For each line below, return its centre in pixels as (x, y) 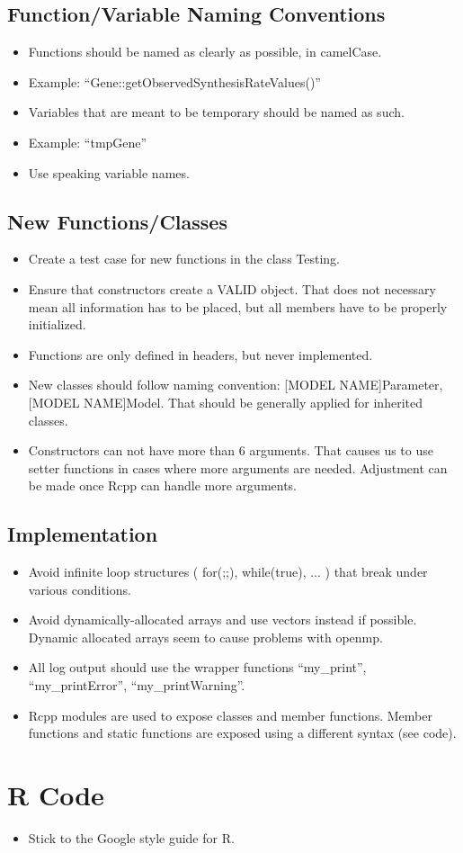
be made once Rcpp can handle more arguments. (163, 485)
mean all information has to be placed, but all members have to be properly (238, 306)
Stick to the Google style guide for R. (131, 837)
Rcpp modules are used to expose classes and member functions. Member (230, 715)
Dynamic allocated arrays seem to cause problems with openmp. (205, 637)
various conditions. (80, 589)
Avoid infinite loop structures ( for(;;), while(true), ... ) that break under (228, 572)
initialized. (57, 324)
